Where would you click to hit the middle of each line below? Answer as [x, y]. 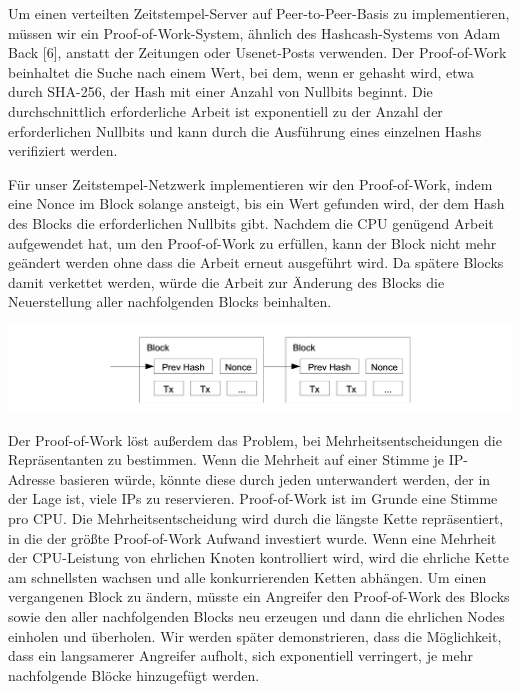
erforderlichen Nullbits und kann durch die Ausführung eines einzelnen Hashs [245, 130]
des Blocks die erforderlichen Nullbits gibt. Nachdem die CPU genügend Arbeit [251, 222]
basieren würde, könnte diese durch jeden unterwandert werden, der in [275, 478]
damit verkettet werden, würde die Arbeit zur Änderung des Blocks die [226, 281]
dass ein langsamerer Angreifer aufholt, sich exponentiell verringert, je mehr [240, 655]
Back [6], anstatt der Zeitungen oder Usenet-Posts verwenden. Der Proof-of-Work [257, 52]
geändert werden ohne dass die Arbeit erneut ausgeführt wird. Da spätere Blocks [256, 262]
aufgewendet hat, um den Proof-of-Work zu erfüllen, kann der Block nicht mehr [252, 242]
